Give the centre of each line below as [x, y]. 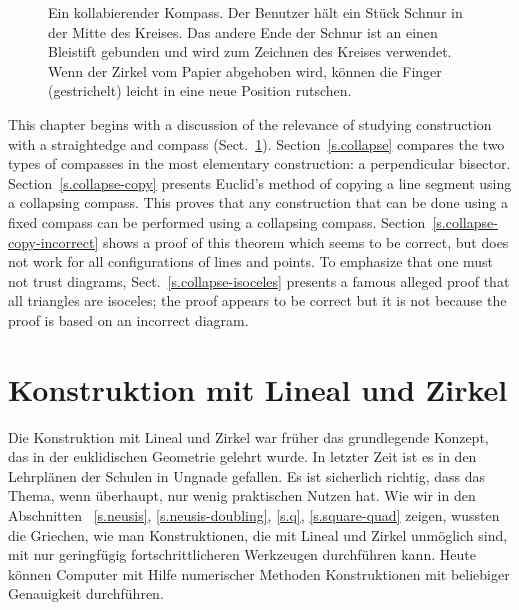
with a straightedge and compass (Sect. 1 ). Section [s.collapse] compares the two [256, 143]
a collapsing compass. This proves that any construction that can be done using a [258, 202]
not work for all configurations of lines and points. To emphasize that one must [251, 261]
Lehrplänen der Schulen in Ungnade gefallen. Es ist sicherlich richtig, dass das [247, 475]
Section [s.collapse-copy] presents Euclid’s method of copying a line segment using [260, 182]
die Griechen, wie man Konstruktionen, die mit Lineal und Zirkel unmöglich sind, [258, 534]
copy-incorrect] [53, 241]
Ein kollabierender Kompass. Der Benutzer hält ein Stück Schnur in [255, 12]
